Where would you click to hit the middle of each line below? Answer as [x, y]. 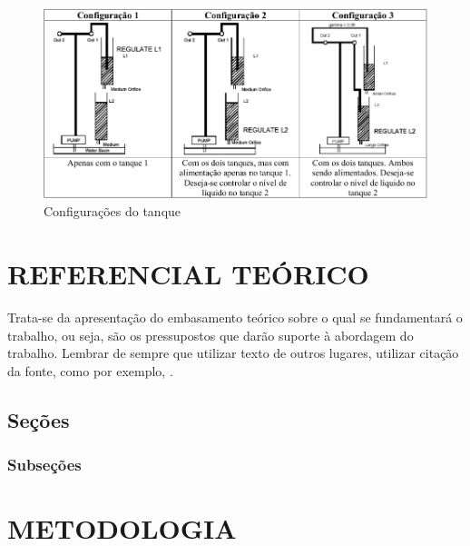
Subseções [44, 465]
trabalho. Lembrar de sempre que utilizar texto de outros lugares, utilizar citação [233, 353]
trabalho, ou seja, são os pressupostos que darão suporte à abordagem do [211, 335]
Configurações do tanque [113, 211]
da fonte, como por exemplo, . [90, 370]
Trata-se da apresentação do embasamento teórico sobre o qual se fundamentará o [235, 318]
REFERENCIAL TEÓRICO [188, 274]
